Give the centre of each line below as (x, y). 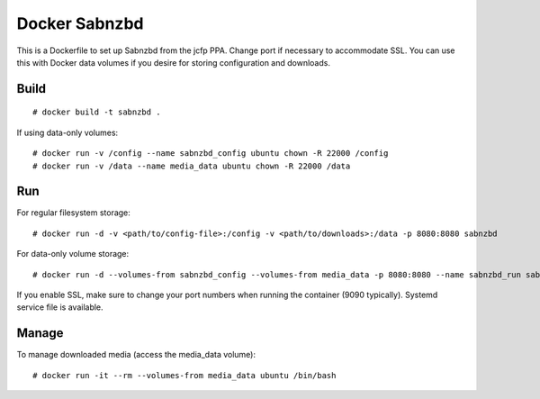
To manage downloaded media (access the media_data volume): (136, 355)
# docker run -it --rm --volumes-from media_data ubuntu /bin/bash (184, 375)
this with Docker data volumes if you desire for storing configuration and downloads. (173, 62)
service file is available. (60, 307)
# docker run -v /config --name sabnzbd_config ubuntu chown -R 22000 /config (211, 154)
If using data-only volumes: (67, 132)
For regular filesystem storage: (73, 213)
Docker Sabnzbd (80, 23)
